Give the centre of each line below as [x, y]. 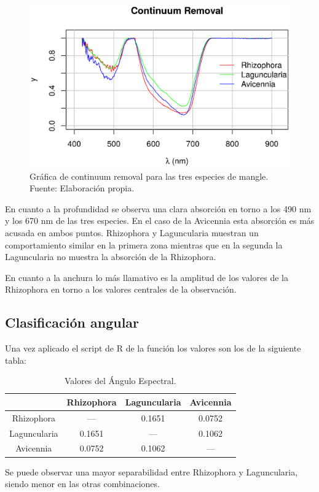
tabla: [16, 360]
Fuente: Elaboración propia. [82, 188]
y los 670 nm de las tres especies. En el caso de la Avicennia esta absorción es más [160, 221]
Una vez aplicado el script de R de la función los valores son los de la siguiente [153, 348]
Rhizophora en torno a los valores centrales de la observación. [121, 289]
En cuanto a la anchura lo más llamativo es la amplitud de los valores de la [147, 277]
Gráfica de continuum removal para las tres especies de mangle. [149, 176]
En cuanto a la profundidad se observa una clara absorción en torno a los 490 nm [158, 208]
